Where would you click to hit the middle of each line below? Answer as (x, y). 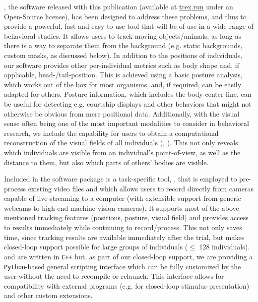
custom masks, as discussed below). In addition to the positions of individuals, (123, 55)
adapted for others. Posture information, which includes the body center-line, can (128, 94)
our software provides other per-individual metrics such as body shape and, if (122, 65)
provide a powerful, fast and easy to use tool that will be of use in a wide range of (129, 26)
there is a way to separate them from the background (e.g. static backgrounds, (123, 45)
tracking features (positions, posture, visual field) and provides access (143, 217)
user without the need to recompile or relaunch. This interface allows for (114, 276)
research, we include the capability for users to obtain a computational (111, 133)
